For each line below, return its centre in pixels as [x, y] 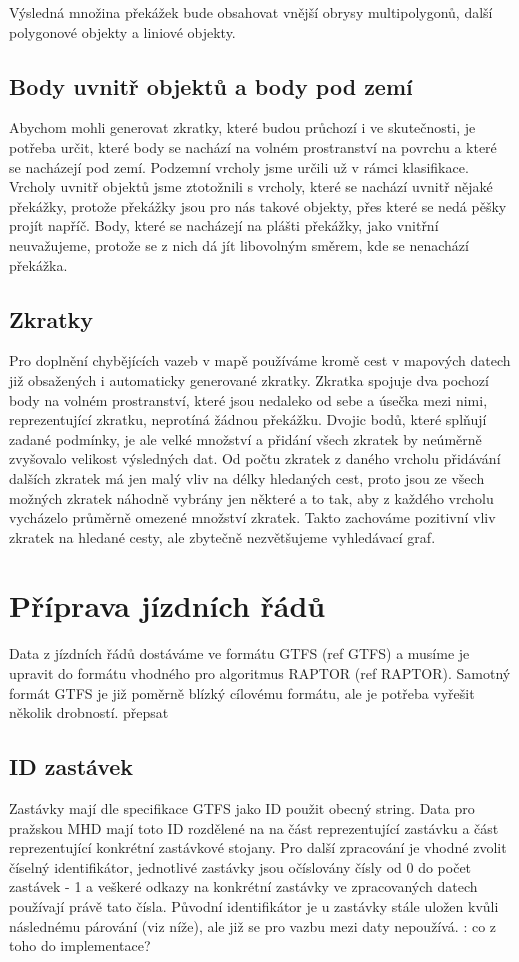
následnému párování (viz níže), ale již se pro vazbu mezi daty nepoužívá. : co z [253, 925]
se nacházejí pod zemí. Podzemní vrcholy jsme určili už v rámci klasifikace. [239, 166]
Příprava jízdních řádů [167, 605]
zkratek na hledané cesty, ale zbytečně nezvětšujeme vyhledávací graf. [222, 536]
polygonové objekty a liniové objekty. [122, 31]
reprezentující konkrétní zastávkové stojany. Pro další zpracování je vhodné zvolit [258, 847]
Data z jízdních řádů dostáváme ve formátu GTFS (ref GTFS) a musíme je [239, 653]
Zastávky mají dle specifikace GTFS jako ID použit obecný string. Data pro [242, 807]
